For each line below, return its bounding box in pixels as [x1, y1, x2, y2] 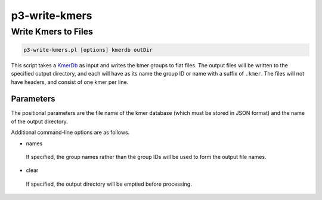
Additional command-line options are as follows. [11, 129, 130, 136]
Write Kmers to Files [11, 26, 94, 37]
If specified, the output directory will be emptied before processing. [26, 180, 192, 187]
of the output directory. [11, 118, 68, 125]
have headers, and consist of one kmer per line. [11, 78, 129, 86]
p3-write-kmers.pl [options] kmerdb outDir [23, 46, 153, 53]
